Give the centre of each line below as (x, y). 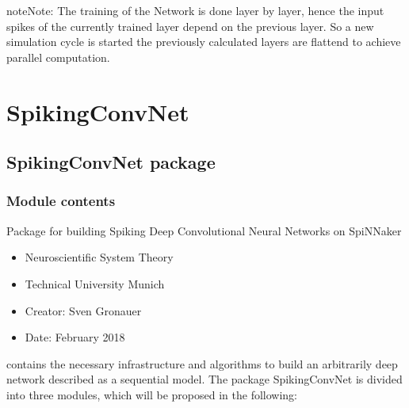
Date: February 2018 (75, 337)
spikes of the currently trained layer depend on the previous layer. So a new (190, 26)
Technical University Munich (95, 283)
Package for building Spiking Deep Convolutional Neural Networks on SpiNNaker (204, 230)
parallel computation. (58, 57)
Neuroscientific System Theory (99, 257)
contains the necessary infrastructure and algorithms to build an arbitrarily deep (202, 363)
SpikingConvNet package (111, 162)
